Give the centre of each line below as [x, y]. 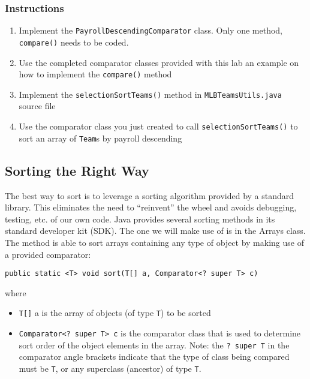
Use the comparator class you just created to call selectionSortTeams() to [158, 126]
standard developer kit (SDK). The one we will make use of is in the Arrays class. [155, 231]
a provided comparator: [48, 254]
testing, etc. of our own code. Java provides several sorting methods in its [140, 219]
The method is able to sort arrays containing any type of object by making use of [154, 242]
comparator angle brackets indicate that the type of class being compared [154, 357]
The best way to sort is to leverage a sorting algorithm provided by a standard [150, 195]
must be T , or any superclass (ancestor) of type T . [110, 368]
